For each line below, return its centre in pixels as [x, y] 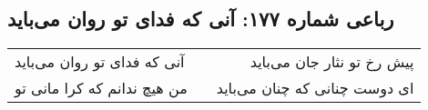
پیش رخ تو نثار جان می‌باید [332, 62]
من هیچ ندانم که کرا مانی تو [101, 88]
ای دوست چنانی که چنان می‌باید [315, 88]
